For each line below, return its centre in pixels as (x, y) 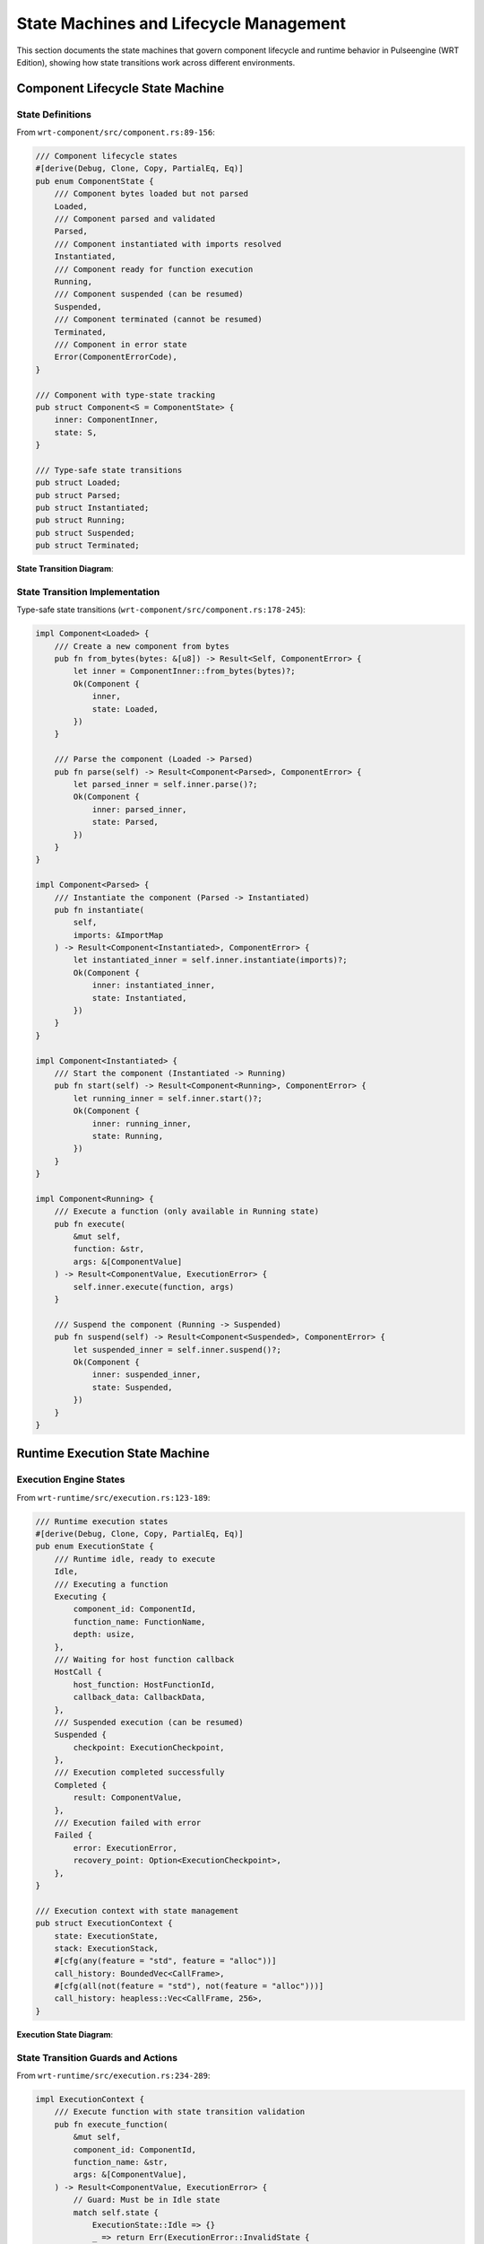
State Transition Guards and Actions (97, 2057)
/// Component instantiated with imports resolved (168, 244)
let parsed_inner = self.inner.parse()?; (165, 784)
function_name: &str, (121, 2162)
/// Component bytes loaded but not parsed (151, 194)
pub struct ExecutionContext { (104, 1924)
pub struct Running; (80, 520)
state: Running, (128, 1136)
